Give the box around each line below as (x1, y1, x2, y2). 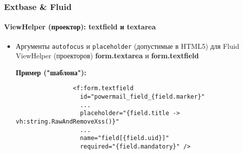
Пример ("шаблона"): (15, 67, 87, 77)
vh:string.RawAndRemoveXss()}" (15, 118, 120, 126)
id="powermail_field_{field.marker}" (80, 93, 205, 101)
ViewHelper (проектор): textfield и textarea (4, 21, 156, 32)
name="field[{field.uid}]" (80, 135, 169, 142)
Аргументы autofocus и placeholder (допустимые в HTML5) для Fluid (15, 40, 240, 51)
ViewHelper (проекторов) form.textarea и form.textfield (15, 50, 199, 61)
